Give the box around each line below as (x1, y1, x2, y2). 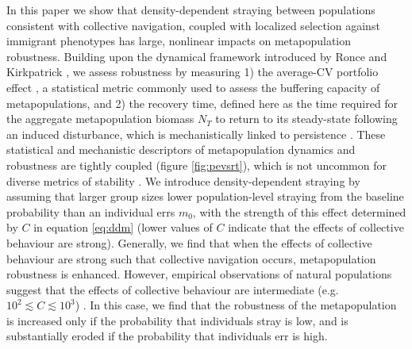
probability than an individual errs (6, 203, 175, 220)
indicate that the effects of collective (228, 219, 404, 236)
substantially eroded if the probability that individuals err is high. (6, 328, 328, 344)
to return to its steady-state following (215, 110, 398, 127)
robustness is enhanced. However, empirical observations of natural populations (6, 266, 392, 282)
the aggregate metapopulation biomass (6, 110, 194, 127)
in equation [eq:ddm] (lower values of (33, 219, 213, 236)
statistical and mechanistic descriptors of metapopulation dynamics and (6, 141, 356, 158)
